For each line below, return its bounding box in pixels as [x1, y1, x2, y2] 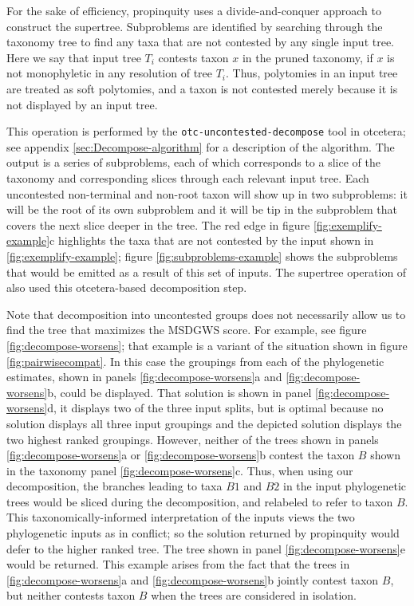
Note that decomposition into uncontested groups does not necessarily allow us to [6, 305, 406, 322]
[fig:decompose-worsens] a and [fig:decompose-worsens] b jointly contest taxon [6, 571, 379, 588]
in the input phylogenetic [283, 478, 407, 494]
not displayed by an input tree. [6, 96, 158, 112]
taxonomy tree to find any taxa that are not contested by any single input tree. [6, 33, 394, 50]
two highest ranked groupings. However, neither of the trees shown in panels [6, 431, 379, 447]
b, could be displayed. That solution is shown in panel [47, 384, 312, 400]
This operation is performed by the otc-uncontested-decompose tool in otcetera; [6, 123, 406, 140]
